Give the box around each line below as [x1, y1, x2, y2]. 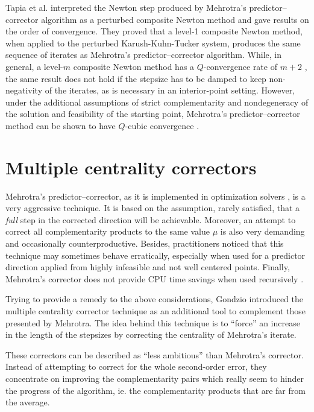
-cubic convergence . [125, 119, 199, 132]
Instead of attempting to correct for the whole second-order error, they [5, 360, 267, 373]
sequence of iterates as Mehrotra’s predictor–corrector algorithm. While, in [5, 48, 281, 61]
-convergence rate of [203, 60, 277, 72]
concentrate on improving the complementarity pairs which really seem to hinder [5, 372, 304, 384]
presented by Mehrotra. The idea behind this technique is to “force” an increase [5, 316, 300, 329]
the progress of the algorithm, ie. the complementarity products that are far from [5, 384, 306, 396]
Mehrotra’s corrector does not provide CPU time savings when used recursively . [5, 272, 304, 285]
